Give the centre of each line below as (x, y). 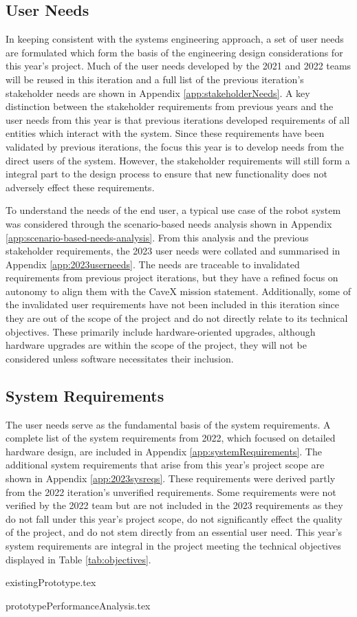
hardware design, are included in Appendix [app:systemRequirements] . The (164, 451)
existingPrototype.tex (51, 582)
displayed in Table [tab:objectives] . (78, 559)
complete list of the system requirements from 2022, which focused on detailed (171, 438)
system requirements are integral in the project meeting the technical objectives (173, 545)
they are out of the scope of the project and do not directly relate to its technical (177, 318)
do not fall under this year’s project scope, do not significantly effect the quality (174, 518)
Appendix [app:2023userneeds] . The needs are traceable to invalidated (153, 264)
